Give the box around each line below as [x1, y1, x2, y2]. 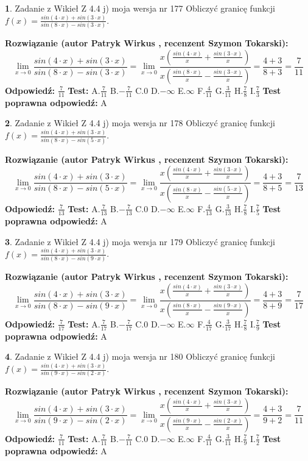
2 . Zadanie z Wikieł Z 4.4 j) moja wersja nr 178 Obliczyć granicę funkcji [5, 116, 275, 129]
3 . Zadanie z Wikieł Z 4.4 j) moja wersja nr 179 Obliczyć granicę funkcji [5, 235, 275, 248]
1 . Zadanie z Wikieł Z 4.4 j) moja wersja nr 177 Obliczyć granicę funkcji [5, 2, 275, 14]
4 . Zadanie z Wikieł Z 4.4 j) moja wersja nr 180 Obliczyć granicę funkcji [5, 350, 275, 363]
